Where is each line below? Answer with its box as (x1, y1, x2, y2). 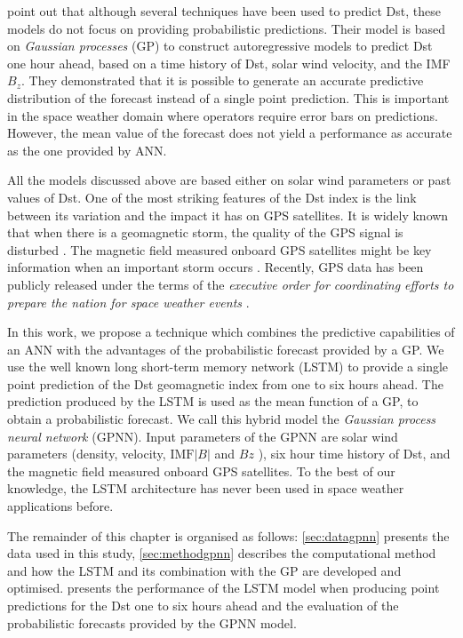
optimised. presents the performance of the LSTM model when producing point (7, 578, 440, 597)
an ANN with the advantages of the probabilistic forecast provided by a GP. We (7, 339, 444, 358)
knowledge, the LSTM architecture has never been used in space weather (7, 479, 404, 498)
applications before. (7, 497, 114, 515)
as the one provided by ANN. (7, 140, 167, 159)
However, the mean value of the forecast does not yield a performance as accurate (7, 124, 452, 142)
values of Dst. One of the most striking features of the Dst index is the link (7, 187, 417, 206)
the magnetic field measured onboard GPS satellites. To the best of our (7, 461, 395, 480)
